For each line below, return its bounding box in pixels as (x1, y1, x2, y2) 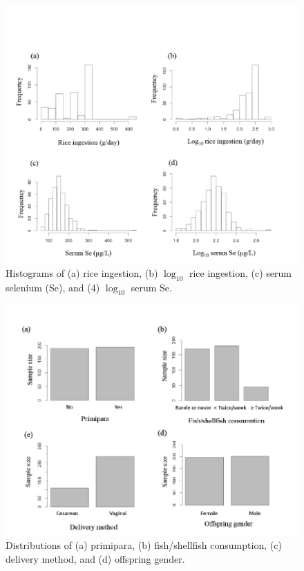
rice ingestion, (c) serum (189, 265, 292, 280)
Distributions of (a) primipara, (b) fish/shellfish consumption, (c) (6, 538, 282, 552)
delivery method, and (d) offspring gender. (6, 551, 185, 565)
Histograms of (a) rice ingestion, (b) (6, 265, 158, 280)
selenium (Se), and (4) (6, 280, 100, 294)
